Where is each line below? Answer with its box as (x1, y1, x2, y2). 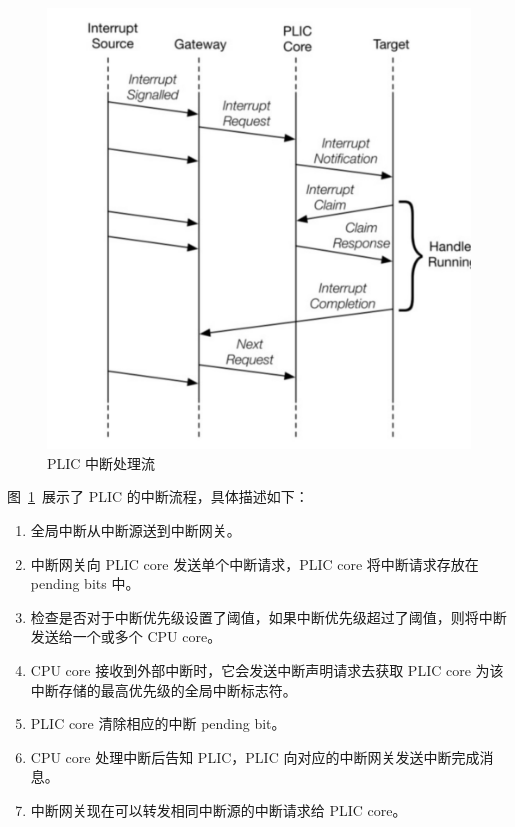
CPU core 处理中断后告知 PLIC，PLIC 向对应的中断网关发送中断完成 (30, 746, 480, 767)
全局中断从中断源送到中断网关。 (30, 520, 241, 541)
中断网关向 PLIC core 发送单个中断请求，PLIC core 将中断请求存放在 (30, 553, 479, 574)
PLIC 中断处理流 (47, 452, 156, 473)
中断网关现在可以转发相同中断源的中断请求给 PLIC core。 (30, 799, 407, 820)
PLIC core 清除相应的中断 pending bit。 (30, 713, 286, 734)
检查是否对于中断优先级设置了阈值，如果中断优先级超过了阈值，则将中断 (30, 606, 507, 627)
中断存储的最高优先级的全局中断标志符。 (30, 679, 297, 700)
